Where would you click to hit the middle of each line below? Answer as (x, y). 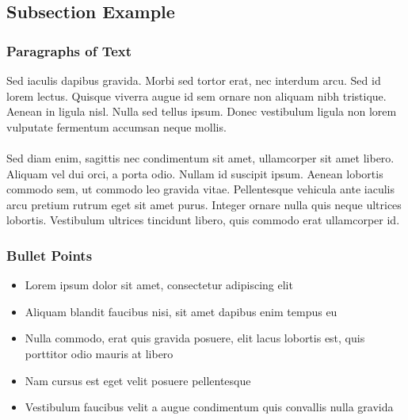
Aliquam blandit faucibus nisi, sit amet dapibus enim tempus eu (181, 311)
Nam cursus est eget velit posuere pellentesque (138, 380)
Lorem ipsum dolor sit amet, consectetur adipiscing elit (159, 285)
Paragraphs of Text (69, 50)
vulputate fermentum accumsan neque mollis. (116, 126)
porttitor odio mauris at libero (99, 353)
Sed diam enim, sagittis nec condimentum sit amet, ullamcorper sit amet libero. (200, 157)
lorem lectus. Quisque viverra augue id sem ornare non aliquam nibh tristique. (196, 95)
